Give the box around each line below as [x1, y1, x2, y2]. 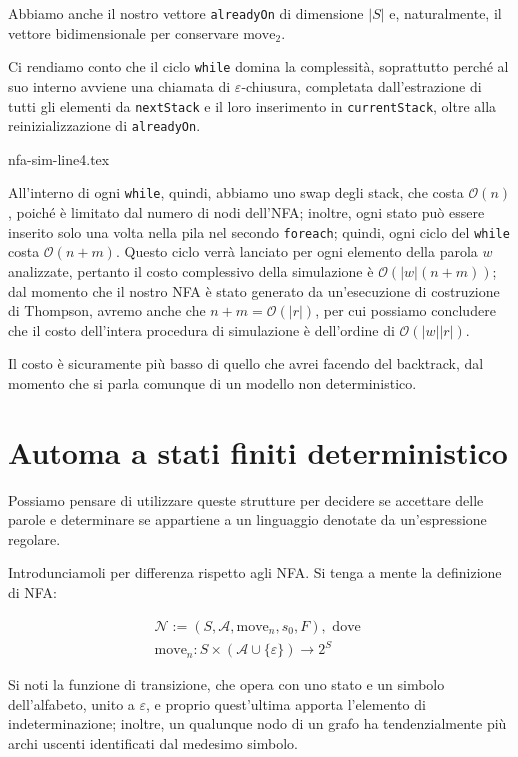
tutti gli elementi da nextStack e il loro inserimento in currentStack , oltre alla [8, 95, 497, 116]
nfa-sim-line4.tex [8, 148, 110, 169]
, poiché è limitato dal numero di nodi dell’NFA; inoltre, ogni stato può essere [8, 202, 485, 223]
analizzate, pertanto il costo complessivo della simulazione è [8, 260, 374, 281]
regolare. [8, 528, 61, 549]
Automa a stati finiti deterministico [8, 431, 508, 472]
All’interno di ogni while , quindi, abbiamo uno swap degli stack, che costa [8, 182, 464, 203]
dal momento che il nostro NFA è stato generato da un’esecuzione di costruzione [8, 280, 500, 301]
